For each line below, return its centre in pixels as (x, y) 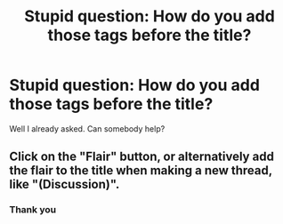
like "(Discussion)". (65, 184)
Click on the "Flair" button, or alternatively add (141, 157)
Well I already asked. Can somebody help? (87, 128)
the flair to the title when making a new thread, (141, 171)
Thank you (32, 210)
